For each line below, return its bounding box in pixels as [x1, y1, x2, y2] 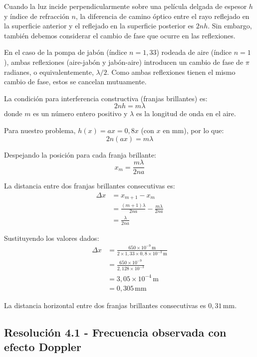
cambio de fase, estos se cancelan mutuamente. [4, 76, 147, 87]
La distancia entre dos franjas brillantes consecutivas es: [4, 180, 175, 191]
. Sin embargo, [208, 20, 252, 31]
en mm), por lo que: [163, 125, 224, 135]
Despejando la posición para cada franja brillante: [4, 149, 157, 160]
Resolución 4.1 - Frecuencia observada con [4, 324, 227, 340]
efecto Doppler [4, 339, 81, 355]
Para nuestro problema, [4, 125, 76, 135]
